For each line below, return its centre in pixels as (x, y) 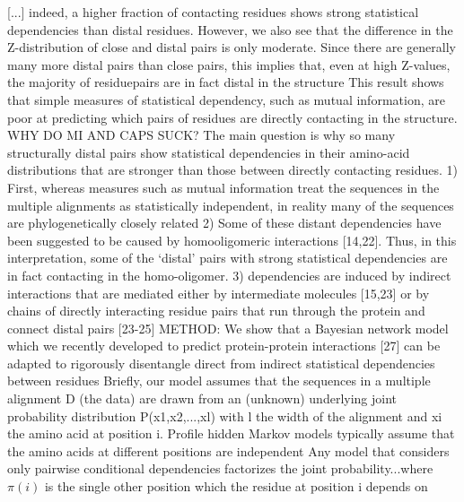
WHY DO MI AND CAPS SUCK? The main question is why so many (201, 135)
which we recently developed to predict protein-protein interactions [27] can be (224, 346)
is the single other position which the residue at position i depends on (236, 486)
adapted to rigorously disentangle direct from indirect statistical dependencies (221, 363)
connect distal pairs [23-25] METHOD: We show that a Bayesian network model (228, 328)
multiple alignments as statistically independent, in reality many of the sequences (231, 205)
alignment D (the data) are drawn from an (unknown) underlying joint (202, 398)
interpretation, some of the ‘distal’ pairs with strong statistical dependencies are (228, 258)
